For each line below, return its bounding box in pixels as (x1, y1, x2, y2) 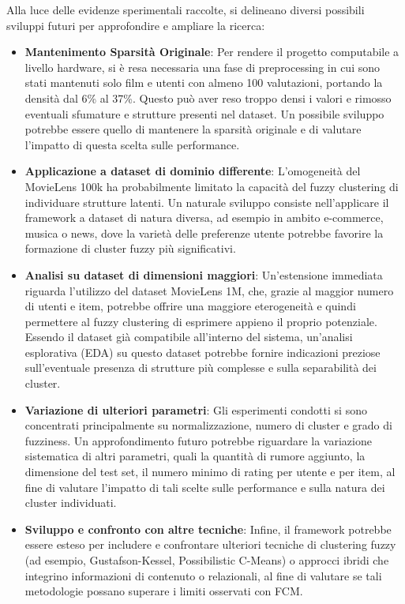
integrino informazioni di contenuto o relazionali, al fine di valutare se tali (24, 567, 382, 583)
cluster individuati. (24, 494, 117, 511)
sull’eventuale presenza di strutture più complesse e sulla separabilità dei (24, 359, 377, 376)
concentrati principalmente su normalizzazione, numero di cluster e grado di (24, 417, 392, 433)
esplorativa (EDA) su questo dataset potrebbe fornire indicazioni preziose (24, 343, 381, 360)
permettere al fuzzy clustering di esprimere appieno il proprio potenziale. (24, 313, 377, 329)
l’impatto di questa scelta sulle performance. (24, 136, 240, 152)
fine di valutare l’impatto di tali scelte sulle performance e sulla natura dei (24, 478, 385, 495)
